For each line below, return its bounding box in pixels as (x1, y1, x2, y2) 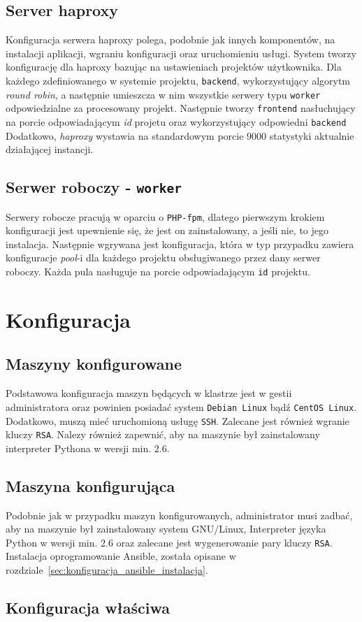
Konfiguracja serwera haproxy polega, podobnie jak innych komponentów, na (6, 32, 335, 47)
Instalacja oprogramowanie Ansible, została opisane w (6, 549, 236, 563)
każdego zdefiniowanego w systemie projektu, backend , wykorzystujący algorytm (6, 73, 351, 87)
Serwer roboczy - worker (6, 176, 182, 198)
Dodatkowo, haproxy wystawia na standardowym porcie (6, 128, 244, 143)
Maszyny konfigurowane (6, 353, 182, 375)
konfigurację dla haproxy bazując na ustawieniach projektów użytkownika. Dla (6, 59, 342, 74)
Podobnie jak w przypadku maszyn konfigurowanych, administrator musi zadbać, (6, 507, 353, 522)
